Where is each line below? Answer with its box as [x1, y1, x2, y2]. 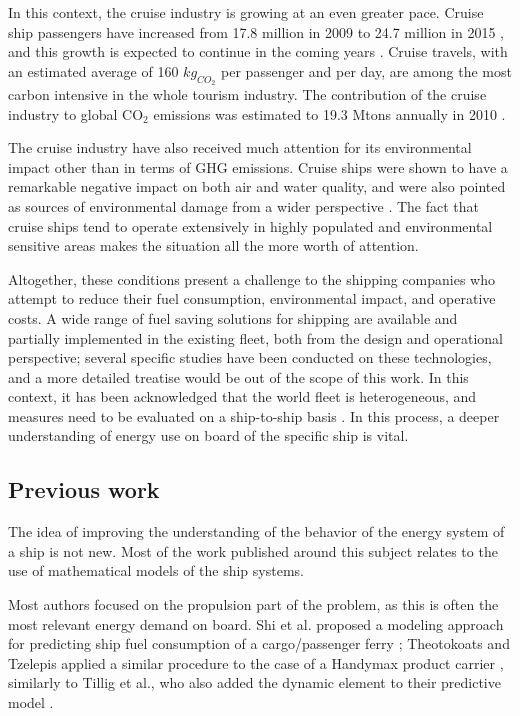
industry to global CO [8, 103, 144, 124]
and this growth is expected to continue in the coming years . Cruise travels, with [8, 41, 508, 62]
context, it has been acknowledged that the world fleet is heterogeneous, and [8, 386, 477, 407]
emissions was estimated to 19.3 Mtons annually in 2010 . [153, 103, 506, 124]
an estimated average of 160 [8, 60, 179, 81]
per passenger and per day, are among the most [221, 60, 512, 81]
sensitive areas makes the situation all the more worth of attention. [8, 235, 419, 256]
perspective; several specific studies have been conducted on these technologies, [8, 347, 492, 368]
